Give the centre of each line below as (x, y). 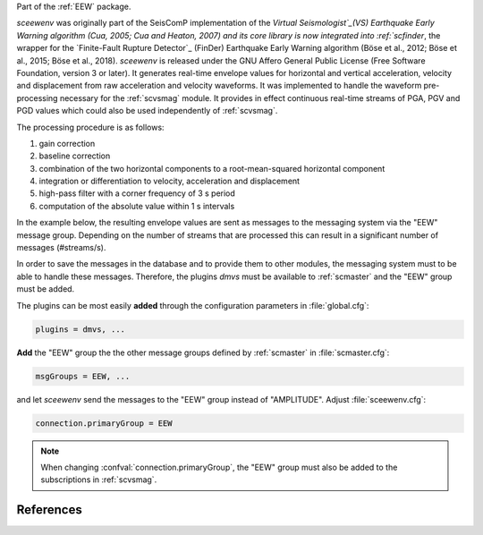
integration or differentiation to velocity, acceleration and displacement (169, 181)
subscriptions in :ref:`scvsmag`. (99, 480)
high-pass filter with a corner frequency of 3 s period (137, 193)
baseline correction (75, 156)
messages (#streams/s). (61, 248)
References (49, 510)
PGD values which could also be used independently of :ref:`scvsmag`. (147, 111)
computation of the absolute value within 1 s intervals (137, 206)
